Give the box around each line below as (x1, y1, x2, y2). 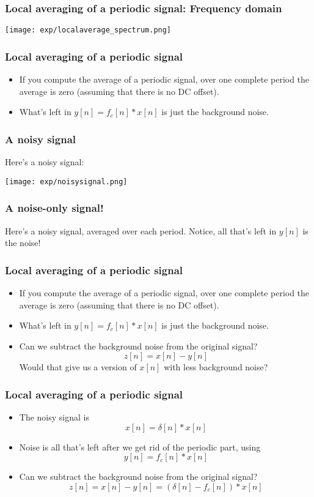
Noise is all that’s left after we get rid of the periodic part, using (19, 440, 261, 453)
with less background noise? (164, 361, 268, 373)
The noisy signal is (19, 411, 89, 424)
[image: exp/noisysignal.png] (5, 177, 128, 186)
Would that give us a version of (19, 361, 137, 373)
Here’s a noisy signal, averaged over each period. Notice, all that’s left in (5, 224, 277, 237)
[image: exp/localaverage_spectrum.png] (5, 26, 172, 35)
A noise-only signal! (5, 200, 104, 215)
